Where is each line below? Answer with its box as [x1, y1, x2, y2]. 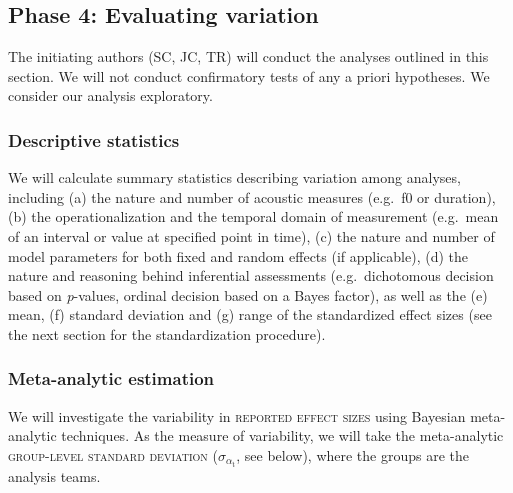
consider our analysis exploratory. [8, 85, 213, 106]
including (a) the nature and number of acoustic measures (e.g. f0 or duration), [8, 186, 496, 207]
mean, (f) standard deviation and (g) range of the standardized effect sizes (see [8, 304, 492, 325]
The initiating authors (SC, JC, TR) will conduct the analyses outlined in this [8, 46, 489, 67]
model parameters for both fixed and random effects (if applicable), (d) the [8, 245, 468, 266]
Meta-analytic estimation [8, 366, 215, 391]
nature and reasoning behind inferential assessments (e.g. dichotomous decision [8, 265, 494, 286]
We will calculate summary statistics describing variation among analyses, [8, 167, 461, 188]
